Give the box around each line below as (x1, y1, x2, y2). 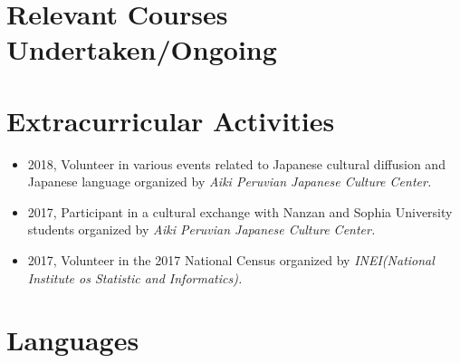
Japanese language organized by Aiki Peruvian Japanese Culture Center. (27, 172, 432, 191)
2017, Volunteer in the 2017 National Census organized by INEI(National (27, 251, 435, 270)
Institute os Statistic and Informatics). (27, 268, 243, 287)
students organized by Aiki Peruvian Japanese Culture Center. (27, 220, 376, 239)
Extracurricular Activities (6, 101, 335, 139)
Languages (6, 321, 139, 358)
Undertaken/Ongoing (6, 31, 277, 68)
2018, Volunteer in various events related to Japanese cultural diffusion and (27, 154, 446, 173)
